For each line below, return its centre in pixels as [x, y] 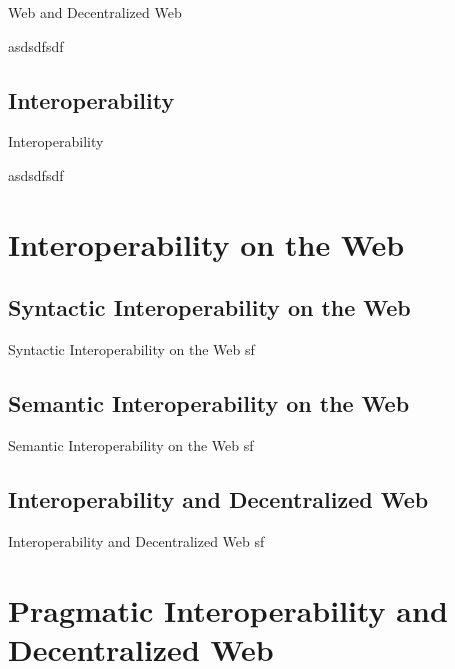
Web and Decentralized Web [95, 12]
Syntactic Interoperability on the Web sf [131, 349]
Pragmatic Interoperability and [228, 609]
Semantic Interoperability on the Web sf [131, 444]
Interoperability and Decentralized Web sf [136, 540]
